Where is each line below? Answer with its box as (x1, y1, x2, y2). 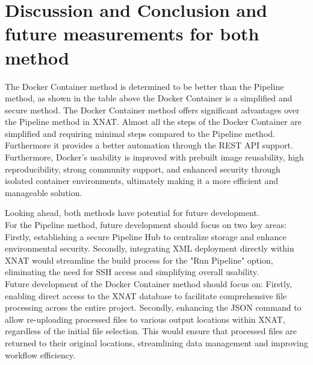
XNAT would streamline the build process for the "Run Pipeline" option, (5, 253, 273, 266)
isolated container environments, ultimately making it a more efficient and (5, 174, 279, 187)
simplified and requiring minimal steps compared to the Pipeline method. (5, 127, 275, 139)
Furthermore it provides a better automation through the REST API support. (5, 139, 293, 151)
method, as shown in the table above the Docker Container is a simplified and (5, 92, 293, 104)
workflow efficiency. (5, 348, 76, 361)
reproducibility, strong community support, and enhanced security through (5, 162, 280, 175)
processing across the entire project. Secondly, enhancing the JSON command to (5, 301, 302, 314)
